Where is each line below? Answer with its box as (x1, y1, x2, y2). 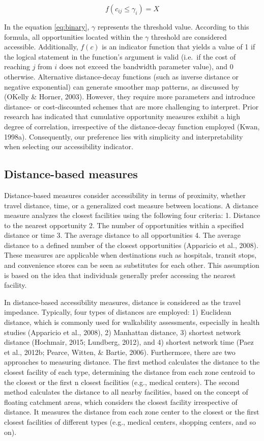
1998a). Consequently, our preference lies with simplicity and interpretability (4, 131, 243, 142)
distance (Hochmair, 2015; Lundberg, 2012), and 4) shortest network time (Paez (4, 337, 254, 347)
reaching (4, 61, 30, 72)
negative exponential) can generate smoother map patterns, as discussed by (4, 81, 239, 92)
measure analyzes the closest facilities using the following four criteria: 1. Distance (4, 210, 260, 220)
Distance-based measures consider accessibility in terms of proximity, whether (4, 189, 246, 200)
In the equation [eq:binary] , (4, 21, 90, 32)
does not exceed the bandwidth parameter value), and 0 (59, 61, 233, 72)
